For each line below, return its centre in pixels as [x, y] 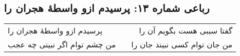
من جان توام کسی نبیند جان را [182, 45]
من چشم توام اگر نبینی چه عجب [62, 45]
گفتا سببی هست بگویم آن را [186, 31]
